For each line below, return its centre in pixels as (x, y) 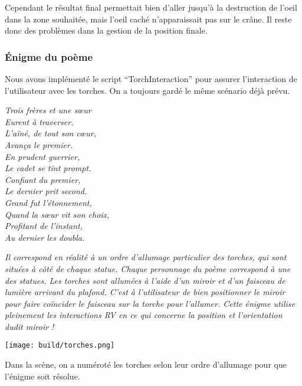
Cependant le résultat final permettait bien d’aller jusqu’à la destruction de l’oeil (151, 7)
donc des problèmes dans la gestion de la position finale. (106, 30)
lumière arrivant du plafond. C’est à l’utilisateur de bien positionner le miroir (145, 292)
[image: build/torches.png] (60, 346)
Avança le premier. (39, 144)
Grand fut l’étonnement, (48, 202)
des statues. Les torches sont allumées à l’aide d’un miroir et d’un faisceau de (145, 280)
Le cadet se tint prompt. (48, 168)
